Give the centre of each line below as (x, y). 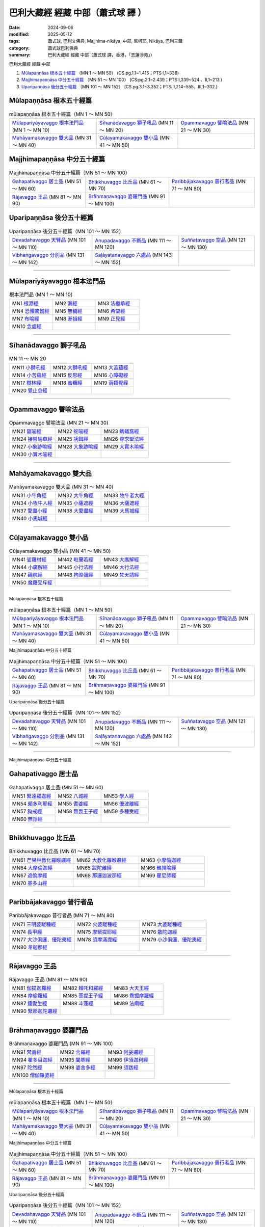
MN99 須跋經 (123, 1067)
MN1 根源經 (25, 303)
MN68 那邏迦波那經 (99, 875)
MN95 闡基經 (75, 1060)
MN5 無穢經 (69, 311)
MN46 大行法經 (121, 567)
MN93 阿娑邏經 (126, 1052)
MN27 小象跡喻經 (32, 447)
